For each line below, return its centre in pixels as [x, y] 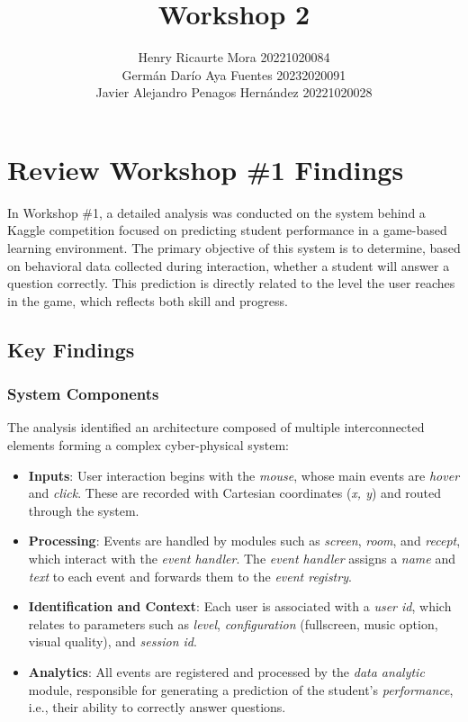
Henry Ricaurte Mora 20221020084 [234, 57]
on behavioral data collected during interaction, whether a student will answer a [229, 265]
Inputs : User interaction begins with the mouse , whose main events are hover [244, 475]
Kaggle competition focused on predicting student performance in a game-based [227, 230]
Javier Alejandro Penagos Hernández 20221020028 [234, 92]
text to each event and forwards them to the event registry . [190, 576]
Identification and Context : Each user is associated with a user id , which [240, 606]
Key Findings [71, 349]
